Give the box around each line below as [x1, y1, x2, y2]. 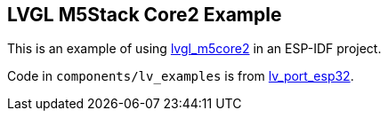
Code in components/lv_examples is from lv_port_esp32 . [7, 68, 354, 84]
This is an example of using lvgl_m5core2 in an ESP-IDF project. [7, 41, 382, 57]
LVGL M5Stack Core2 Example [7, 4, 282, 26]
